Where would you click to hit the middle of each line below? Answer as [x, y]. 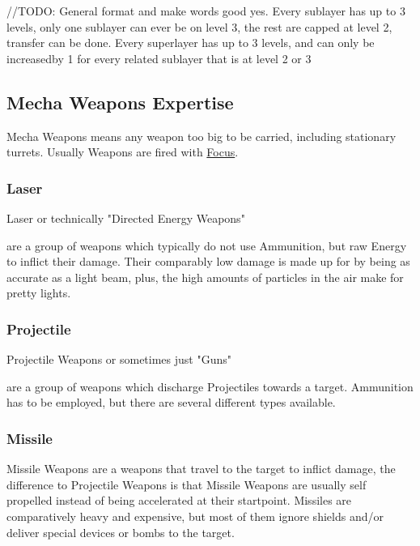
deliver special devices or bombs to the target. [121, 532]
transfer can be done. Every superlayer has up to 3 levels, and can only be [191, 43]
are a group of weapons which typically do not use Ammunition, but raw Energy [207, 245]
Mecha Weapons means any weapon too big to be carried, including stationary [202, 136]
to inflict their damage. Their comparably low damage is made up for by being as [208, 261]
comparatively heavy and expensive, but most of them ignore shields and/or [195, 516]
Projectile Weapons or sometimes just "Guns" [119, 359]
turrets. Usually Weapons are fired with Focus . [123, 152]
